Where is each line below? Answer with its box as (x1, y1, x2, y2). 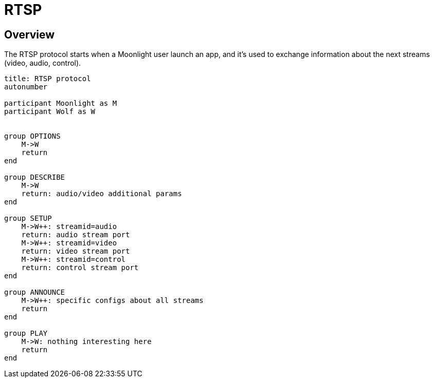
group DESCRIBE (4, 173, 65, 182)
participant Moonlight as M (4, 99, 117, 108)
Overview (4, 28, 55, 41)
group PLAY (4, 329, 48, 338)
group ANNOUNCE (4, 288, 65, 297)
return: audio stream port (21, 231, 130, 239)
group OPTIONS (4, 132, 61, 141)
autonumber (4, 83, 48, 91)
